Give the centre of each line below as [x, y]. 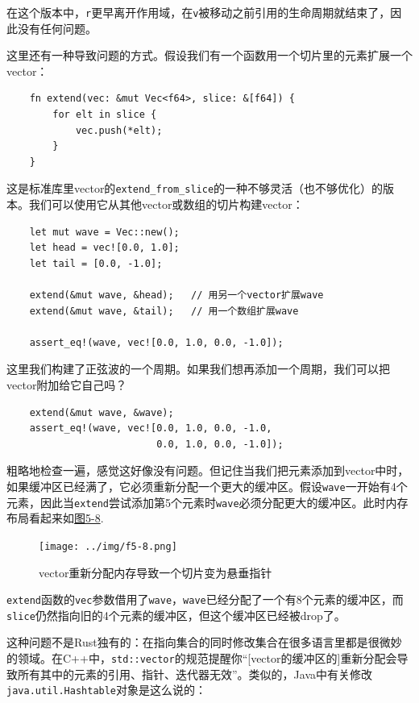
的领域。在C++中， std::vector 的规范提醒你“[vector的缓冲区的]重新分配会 [202, 658]
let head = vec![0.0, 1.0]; [104, 248]
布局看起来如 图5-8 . [55, 518]
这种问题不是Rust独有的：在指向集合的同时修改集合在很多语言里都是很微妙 [204, 642]
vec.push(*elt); [119, 130]
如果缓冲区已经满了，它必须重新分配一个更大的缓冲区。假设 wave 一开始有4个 [207, 486]
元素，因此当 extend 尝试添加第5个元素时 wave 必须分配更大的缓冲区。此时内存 [207, 502]
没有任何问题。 [57, 28]
